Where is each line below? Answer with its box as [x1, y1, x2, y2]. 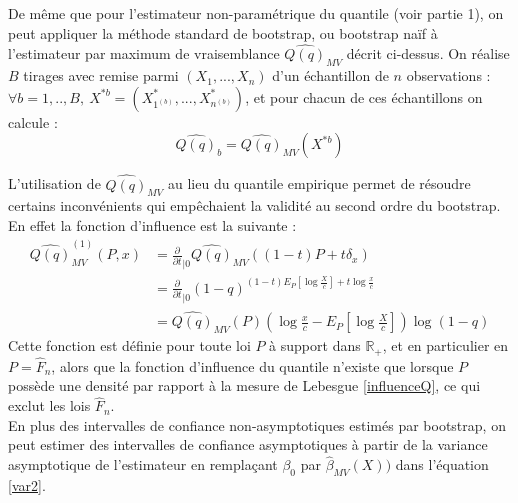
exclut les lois [8, 395, 91, 416]
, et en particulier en [382, 335, 509, 356]
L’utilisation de [8, 173, 101, 194]
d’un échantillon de [272, 65, 389, 86]
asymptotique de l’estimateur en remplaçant [8, 454, 278, 475]
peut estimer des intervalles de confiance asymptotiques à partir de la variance [8, 434, 488, 455]
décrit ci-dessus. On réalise [346, 43, 510, 64]
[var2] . [8, 475, 46, 496]
